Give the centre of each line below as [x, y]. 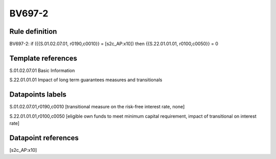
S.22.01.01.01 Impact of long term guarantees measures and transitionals [86, 80]
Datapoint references [44, 138]
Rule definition [33, 31]
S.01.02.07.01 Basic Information [42, 70]
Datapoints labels [38, 95]
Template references [43, 58]
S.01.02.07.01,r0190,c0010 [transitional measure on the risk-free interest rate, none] [97, 107]
